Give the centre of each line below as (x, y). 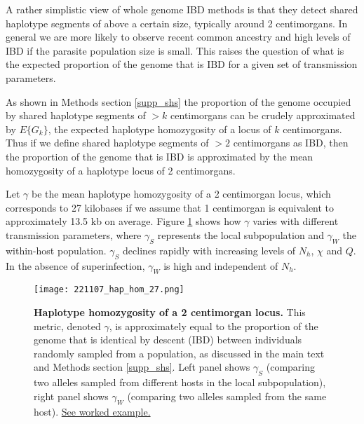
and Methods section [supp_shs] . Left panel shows (142, 367)
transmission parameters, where (74, 234)
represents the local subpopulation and (241, 234)
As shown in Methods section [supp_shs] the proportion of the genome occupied (178, 101)
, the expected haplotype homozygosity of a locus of (160, 129)
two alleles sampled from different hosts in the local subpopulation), (180, 382)
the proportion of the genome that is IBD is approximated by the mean (160, 156)
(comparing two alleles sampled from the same (227, 396)
